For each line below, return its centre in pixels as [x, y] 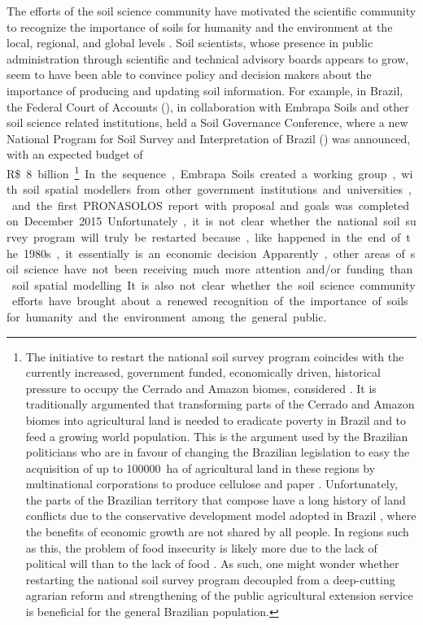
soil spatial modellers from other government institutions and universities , [217, 189]
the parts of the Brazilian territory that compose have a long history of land [216, 499]
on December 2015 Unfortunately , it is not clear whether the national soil [203, 221]
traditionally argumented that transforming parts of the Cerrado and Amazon [220, 404]
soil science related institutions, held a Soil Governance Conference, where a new [207, 122]
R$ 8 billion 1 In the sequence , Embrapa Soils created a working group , [201, 172]
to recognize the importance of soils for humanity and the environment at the [200, 26]
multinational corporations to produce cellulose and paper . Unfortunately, [211, 484]
